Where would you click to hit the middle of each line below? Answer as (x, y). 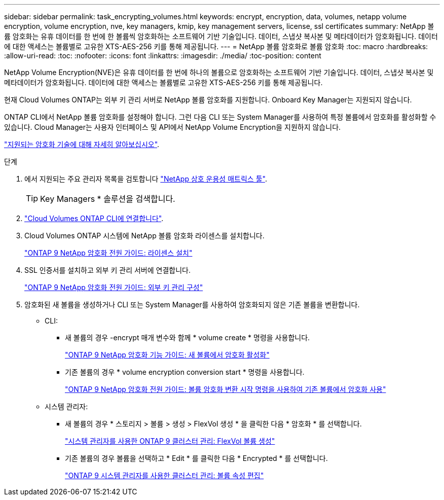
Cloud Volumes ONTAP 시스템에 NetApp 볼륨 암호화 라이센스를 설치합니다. (144, 236)
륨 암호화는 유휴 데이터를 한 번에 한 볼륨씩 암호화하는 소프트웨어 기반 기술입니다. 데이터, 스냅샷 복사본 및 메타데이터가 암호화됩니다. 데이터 (221, 36)
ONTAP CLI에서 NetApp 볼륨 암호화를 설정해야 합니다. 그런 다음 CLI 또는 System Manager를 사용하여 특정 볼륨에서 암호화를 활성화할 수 (220, 117)
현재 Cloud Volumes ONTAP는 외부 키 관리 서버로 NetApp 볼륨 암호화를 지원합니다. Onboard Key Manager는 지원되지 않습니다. (208, 100)
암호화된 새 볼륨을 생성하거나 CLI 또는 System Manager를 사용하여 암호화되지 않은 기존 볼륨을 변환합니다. (192, 305)
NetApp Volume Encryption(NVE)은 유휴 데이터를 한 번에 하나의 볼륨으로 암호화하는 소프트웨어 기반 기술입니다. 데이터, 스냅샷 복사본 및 (219, 72)
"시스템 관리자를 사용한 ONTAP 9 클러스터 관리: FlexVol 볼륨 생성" (170, 441)
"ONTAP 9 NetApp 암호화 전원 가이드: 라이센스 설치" (108, 253)
